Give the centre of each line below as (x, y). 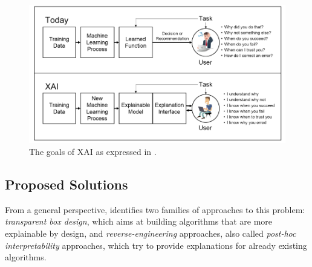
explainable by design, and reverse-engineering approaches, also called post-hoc (151, 233)
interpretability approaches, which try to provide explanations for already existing (156, 245)
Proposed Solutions (67, 184)
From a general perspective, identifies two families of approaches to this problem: (155, 209)
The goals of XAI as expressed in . (93, 152)
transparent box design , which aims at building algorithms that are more (139, 221)
